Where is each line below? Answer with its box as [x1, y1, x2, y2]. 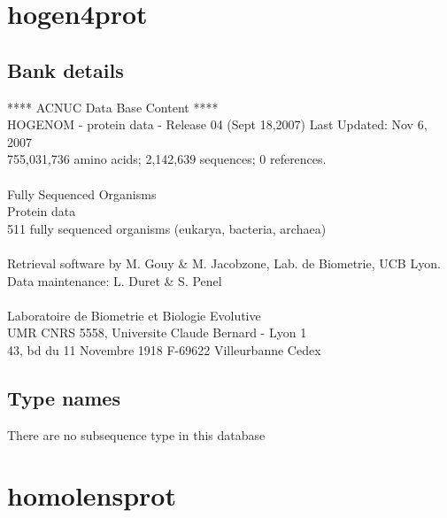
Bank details [7, 56, 124, 83]
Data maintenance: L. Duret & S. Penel [7, 271, 222, 290]
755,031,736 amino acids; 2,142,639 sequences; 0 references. [7, 150, 327, 168]
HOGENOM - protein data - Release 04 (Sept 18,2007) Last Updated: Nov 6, [7, 115, 428, 134]
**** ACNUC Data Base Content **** [7, 97, 219, 116]
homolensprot [7, 477, 176, 514]
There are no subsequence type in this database [7, 425, 266, 444]
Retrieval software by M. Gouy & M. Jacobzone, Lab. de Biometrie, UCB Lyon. [7, 253, 441, 272]
